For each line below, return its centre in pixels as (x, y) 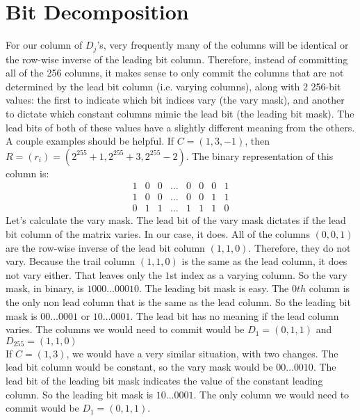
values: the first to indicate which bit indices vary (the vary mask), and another (175, 100)
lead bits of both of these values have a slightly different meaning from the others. (180, 127)
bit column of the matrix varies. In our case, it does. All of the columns (158, 234)
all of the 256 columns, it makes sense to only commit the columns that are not (175, 73)
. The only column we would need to (271, 394)
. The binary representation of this (260, 155)
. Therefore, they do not (300, 247)
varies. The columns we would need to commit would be (125, 329)
